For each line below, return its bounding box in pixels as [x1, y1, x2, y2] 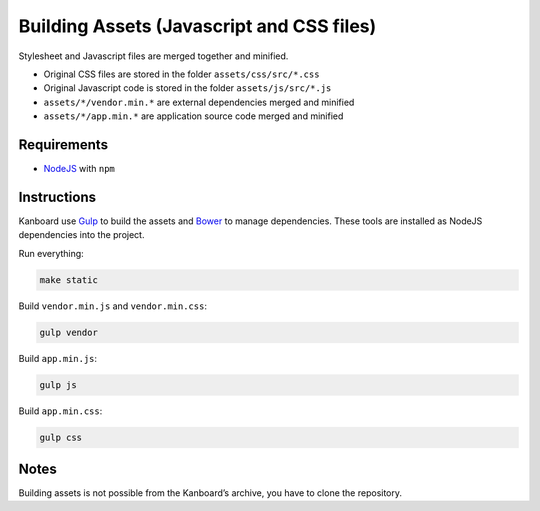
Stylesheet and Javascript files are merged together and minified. [18, 50, 289, 62]
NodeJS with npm [43, 163, 115, 175]
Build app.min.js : [18, 352, 98, 364]
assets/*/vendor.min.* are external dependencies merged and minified [43, 96, 355, 108]
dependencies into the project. [18, 229, 145, 241]
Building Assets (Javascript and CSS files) [18, 15, 377, 37]
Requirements [18, 136, 109, 153]
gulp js [39, 379, 77, 390]
